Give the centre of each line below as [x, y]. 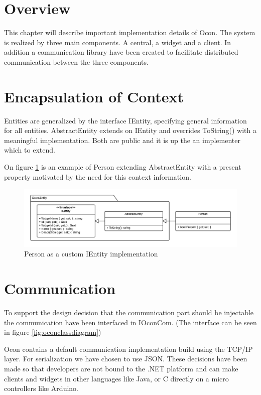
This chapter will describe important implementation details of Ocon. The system [130, 32]
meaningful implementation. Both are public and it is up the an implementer [122, 140]
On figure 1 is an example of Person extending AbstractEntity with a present [123, 167]
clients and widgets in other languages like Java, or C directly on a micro [116, 378]
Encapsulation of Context [94, 96]
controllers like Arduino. [41, 388]
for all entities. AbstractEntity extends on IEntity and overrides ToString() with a [130, 130]
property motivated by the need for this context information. [98, 176]
